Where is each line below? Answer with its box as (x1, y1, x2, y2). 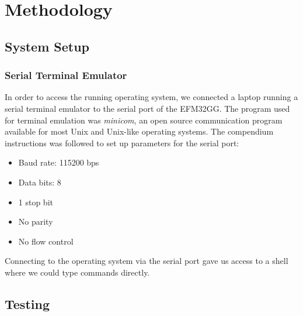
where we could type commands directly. (5, 266, 150, 278)
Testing (5, 294, 50, 312)
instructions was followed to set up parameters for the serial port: (5, 136, 239, 149)
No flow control (18, 235, 74, 247)
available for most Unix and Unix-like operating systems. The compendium (5, 125, 274, 138)
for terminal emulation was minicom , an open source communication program (5, 114, 283, 126)
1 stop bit (18, 195, 53, 208)
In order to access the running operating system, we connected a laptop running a (5, 91, 298, 103)
